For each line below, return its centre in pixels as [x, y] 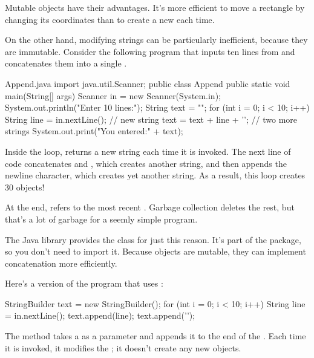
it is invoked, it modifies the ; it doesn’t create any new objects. [123, 347]
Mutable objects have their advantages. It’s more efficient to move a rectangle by [155, 7]
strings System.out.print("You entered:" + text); [94, 131]
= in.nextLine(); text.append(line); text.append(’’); [100, 315]
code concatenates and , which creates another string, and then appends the [146, 163]
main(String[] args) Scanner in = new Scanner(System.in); [113, 95]
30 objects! [25, 187]
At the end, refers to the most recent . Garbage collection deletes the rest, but [150, 207]
